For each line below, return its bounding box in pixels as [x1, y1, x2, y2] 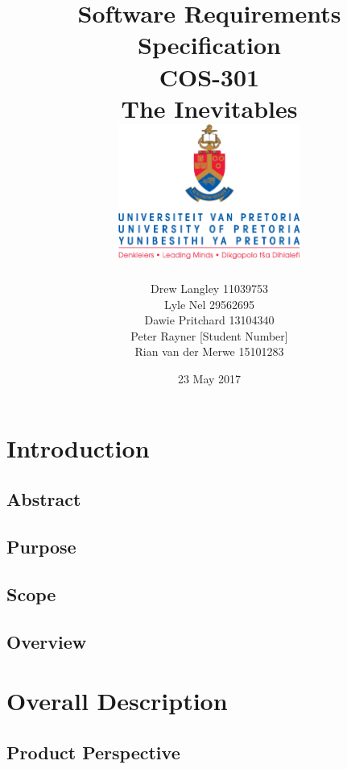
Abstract [6, 487, 81, 512]
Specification [138, 28, 281, 61]
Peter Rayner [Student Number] [130, 327, 288, 344]
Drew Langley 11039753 [151, 280, 268, 297]
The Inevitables [121, 91, 298, 124]
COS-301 [159, 60, 260, 93]
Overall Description [6, 684, 228, 717]
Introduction [6, 431, 150, 464]
